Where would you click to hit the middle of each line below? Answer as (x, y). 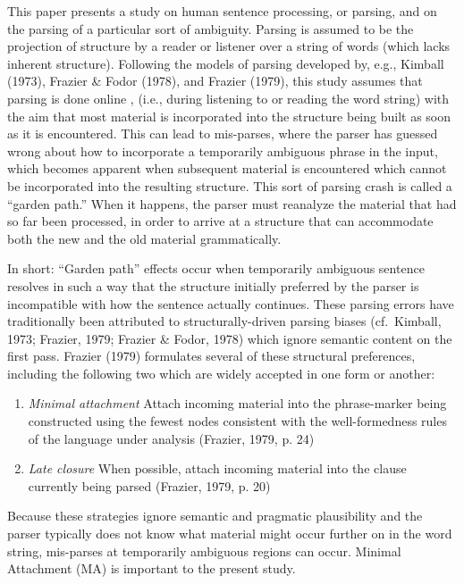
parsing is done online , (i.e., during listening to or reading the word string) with (228, 98)
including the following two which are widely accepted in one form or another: (221, 373)
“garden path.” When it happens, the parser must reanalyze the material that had (232, 203)
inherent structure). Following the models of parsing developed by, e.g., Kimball (226, 63)
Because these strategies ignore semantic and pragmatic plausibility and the (215, 516)
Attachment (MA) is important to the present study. (152, 568)
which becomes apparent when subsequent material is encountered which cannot (227, 168)
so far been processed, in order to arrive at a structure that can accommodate (220, 221)
